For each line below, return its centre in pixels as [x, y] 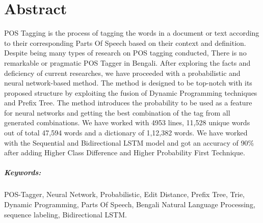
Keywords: [23, 172]
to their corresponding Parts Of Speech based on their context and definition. [125, 43]
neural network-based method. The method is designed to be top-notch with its [128, 83]
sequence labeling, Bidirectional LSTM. [65, 214]
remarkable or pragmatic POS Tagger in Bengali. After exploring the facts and [127, 62]
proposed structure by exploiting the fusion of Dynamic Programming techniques [131, 92]
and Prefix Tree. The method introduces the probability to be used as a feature [128, 103]
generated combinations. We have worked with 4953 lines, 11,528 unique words [127, 122]
